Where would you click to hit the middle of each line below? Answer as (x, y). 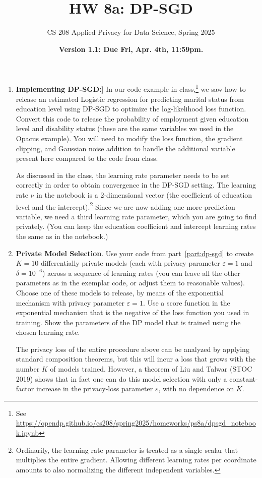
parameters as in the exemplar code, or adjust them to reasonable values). (130, 283)
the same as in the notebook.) (62, 236)
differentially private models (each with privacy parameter (130, 263)
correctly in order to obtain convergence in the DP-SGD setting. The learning (136, 185)
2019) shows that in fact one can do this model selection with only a (121, 378)
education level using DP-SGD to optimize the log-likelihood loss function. (131, 109)
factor (25, 389)
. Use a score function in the (186, 302)
